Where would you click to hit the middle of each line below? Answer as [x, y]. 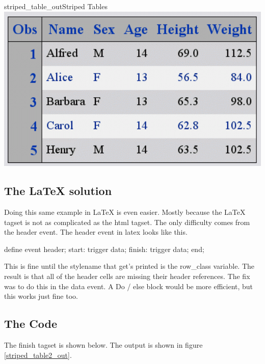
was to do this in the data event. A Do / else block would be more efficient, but [129, 286]
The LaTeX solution [58, 191]
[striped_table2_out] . [38, 355]
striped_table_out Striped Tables [56, 6]
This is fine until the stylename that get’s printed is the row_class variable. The [129, 266]
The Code [31, 324]
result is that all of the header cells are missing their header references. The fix [127, 276]
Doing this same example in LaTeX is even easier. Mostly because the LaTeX [125, 212]
